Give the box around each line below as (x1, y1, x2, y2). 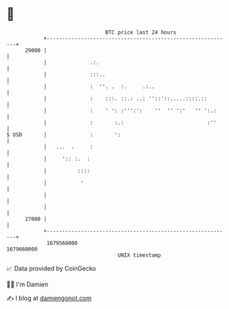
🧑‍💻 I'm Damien (6, 280, 49, 288)
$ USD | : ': (6, 131, 121, 138)
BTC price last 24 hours (105, 29, 177, 36)
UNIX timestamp (117, 251, 161, 259)
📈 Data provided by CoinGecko (6, 264, 97, 273)
